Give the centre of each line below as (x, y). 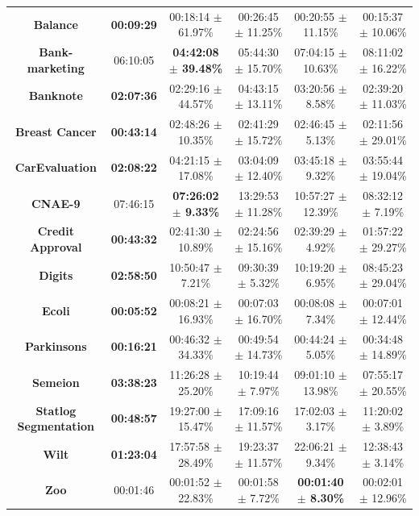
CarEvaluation (56, 167)
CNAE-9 (56, 203)
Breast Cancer (56, 131)
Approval (56, 246)
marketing (56, 67)
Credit (56, 231)
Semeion (56, 382)
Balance (56, 24)
